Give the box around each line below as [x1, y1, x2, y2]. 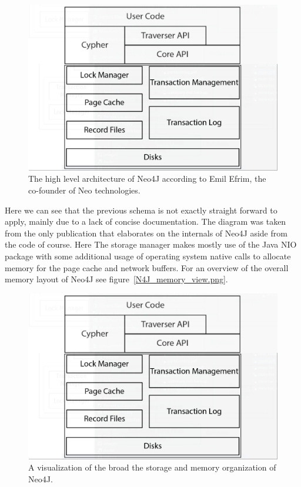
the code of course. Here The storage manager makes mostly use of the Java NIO [5, 238, 297, 251]
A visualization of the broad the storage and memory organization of [28, 461, 276, 473]
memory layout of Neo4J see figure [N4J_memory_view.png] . [5, 273, 228, 285]
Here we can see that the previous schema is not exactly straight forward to [5, 204, 277, 216]
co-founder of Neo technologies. [28, 184, 141, 196]
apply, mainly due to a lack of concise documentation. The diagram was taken [5, 215, 286, 228]
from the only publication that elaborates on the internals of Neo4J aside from [5, 226, 287, 239]
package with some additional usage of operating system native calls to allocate [5, 249, 291, 262]
